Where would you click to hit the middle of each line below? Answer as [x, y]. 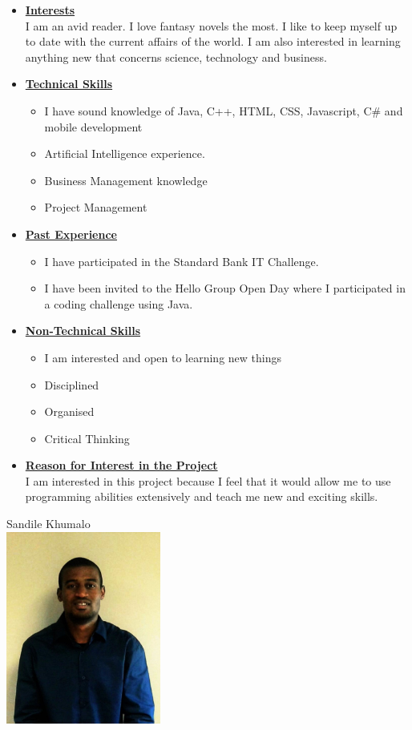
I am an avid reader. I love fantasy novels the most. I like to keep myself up [211, 25]
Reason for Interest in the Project [121, 465]
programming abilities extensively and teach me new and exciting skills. [202, 496]
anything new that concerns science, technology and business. [176, 56]
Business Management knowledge [126, 180]
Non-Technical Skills [83, 331]
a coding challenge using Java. [119, 303]
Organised [69, 411]
